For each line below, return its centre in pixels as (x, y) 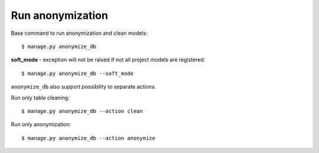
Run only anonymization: (41, 125)
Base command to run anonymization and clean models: (79, 33)
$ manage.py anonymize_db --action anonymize (89, 138)
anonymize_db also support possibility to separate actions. (84, 87)
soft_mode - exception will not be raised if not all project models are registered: (108, 60)
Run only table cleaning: (40, 97)
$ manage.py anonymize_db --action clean (82, 111)
